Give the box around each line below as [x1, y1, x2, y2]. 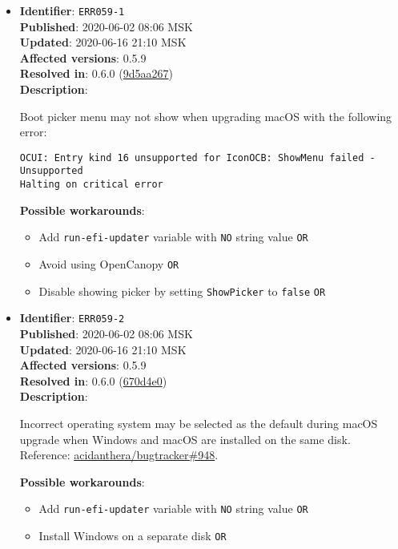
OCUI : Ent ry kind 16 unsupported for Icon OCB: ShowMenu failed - [19, 151, 376, 163]
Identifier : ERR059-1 [19, 2, 125, 18]
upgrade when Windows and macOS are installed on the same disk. [19, 430, 351, 447]
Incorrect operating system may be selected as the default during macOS [19, 414, 378, 431]
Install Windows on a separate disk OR [38, 527, 227, 543]
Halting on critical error [19, 179, 163, 191]
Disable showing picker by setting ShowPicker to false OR [38, 282, 326, 299]
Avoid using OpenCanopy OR [38, 256, 179, 272]
